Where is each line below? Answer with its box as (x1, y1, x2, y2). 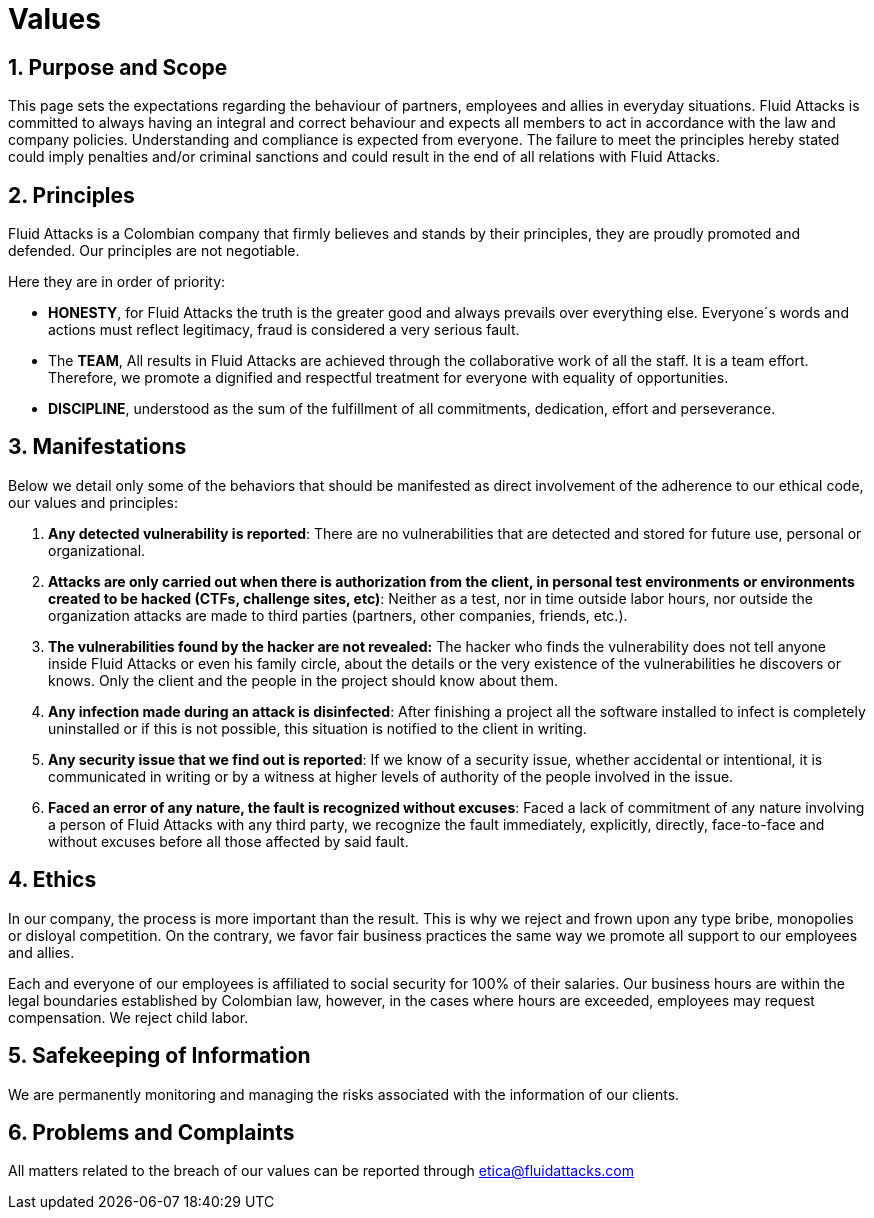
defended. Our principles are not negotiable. (8, 242, 300, 260)
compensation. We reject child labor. (8, 1008, 249, 1026)
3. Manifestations (8, 434, 187, 460)
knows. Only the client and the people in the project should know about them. (48, 671, 558, 689)
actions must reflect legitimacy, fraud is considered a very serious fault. (48, 321, 520, 339)
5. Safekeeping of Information (8, 1043, 311, 1069)
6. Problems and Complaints (8, 1119, 295, 1145)
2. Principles (8, 182, 135, 208)
